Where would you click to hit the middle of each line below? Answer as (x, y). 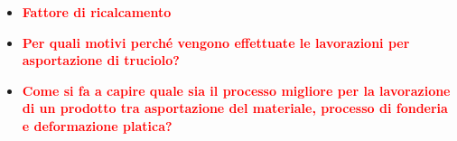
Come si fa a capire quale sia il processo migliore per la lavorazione (236, 90)
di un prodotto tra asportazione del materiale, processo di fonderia (235, 108)
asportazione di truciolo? (101, 60)
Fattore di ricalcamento (97, 12)
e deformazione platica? (97, 125)
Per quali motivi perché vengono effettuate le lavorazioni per (216, 42)
